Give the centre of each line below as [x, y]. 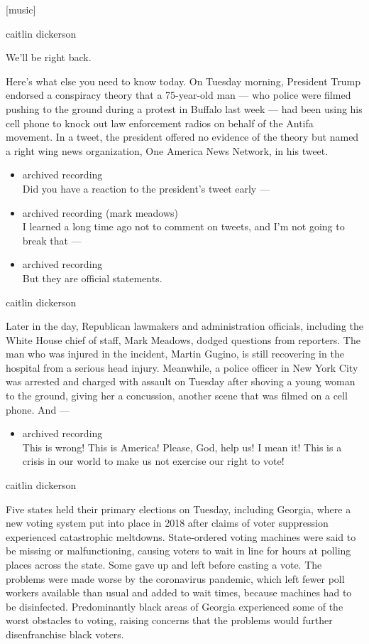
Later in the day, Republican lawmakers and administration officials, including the [184, 326]
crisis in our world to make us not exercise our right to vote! [153, 461]
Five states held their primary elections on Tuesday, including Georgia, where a [178, 509]
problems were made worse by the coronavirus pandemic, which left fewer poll [175, 578]
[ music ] [21, 9]
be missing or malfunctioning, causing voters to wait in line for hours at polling [178, 551]
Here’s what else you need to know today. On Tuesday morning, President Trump [183, 81]
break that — [52, 240]
